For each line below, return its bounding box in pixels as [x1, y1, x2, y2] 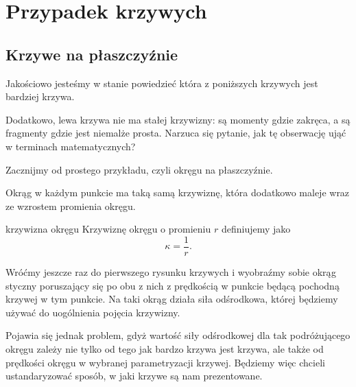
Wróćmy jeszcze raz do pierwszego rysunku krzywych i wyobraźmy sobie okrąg [5, 264, 336, 279]
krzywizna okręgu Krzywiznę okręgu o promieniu [5, 222, 211, 236]
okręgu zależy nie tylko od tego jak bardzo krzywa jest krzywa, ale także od [5, 341, 324, 355]
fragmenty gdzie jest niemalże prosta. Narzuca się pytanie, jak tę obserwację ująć [5, 126, 346, 140]
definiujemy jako [221, 222, 291, 236]
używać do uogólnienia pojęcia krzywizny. [5, 305, 180, 319]
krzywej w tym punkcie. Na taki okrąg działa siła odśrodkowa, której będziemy [5, 292, 338, 306]
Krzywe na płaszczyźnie [5, 43, 178, 64]
